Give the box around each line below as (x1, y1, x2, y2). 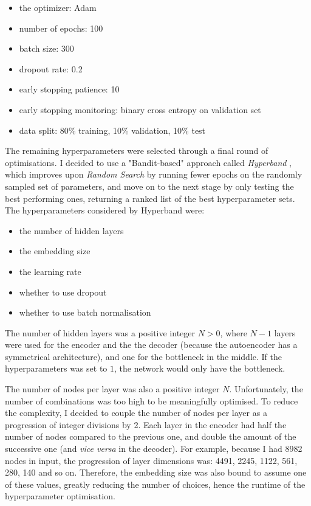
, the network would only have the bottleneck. (114, 362, 285, 375)
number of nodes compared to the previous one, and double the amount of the (5, 430, 296, 443)
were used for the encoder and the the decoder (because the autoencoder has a (5, 338, 298, 351)
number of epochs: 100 (19, 21, 103, 34)
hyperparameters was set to (5, 362, 108, 375)
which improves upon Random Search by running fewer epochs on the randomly (5, 168, 302, 181)
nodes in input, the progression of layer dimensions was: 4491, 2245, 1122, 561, (5, 454, 298, 466)
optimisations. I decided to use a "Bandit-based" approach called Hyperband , (5, 156, 292, 168)
